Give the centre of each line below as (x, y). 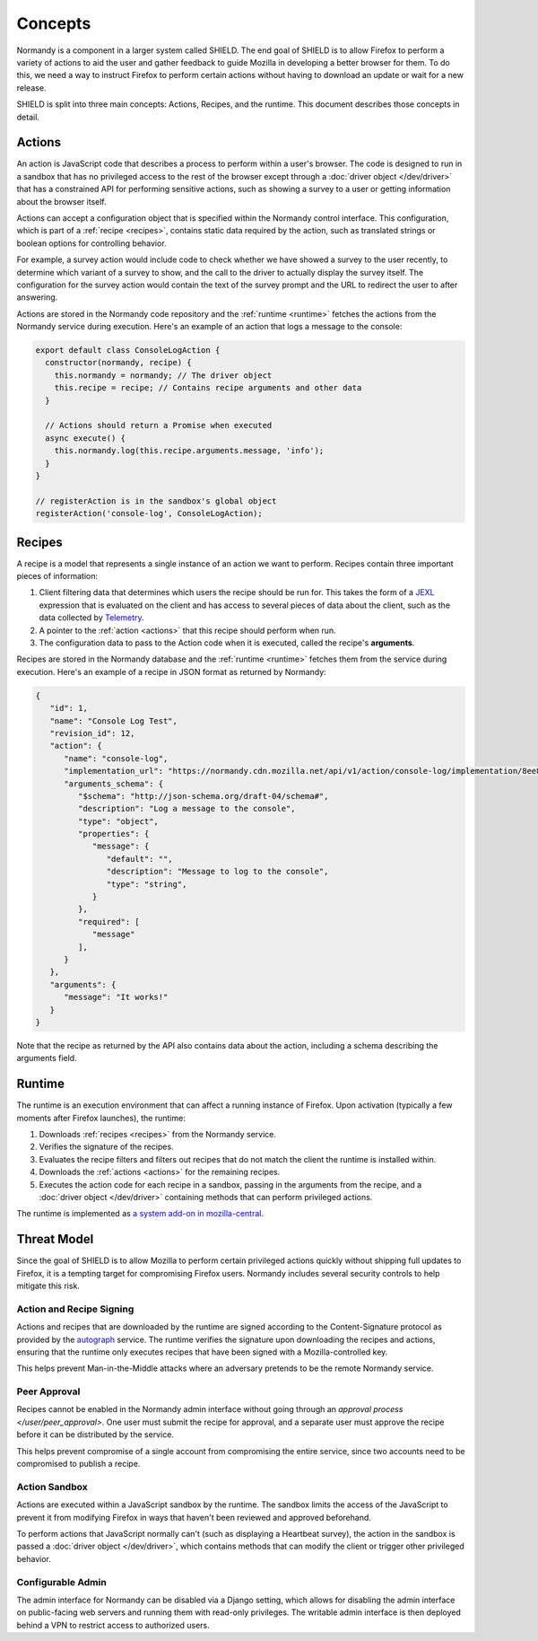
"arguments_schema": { (114, 784)
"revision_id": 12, (92, 733)
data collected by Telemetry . (91, 618)
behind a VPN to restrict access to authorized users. (113, 1625)
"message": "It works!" (116, 997)
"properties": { (113, 834)
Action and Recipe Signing (75, 1309)
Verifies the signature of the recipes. (106, 1147)
